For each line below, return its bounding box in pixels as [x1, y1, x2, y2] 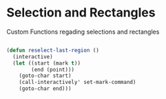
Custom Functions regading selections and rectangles [6, 27, 160, 36]
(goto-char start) [19, 72, 72, 80]
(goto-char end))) [19, 85, 72, 92]
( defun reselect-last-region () [6, 47, 99, 54]
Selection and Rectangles [6, 5, 156, 21]
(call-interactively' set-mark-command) [19, 79, 136, 86]
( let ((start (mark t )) [12, 60, 81, 67]
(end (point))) [31, 66, 75, 73]
